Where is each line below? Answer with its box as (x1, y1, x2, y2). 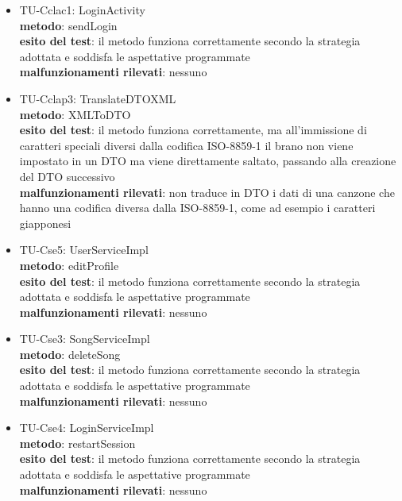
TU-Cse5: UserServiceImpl (19, 241, 149, 258)
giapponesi (19, 214, 72, 231)
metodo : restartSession (19, 434, 136, 451)
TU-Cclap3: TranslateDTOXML (19, 90, 176, 106)
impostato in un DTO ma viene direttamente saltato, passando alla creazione (19, 152, 396, 169)
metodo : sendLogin (19, 17, 118, 33)
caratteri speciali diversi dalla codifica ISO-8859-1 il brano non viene (19, 137, 354, 153)
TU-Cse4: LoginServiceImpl (19, 419, 154, 436)
